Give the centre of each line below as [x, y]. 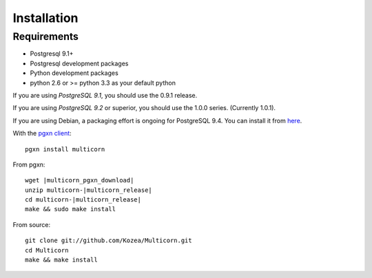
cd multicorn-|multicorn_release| [83, 200]
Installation [45, 18]
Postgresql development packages [79, 63]
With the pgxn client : [42, 133]
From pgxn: [29, 164]
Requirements [46, 36]
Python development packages [74, 73]
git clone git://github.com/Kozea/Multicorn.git [108, 240]
